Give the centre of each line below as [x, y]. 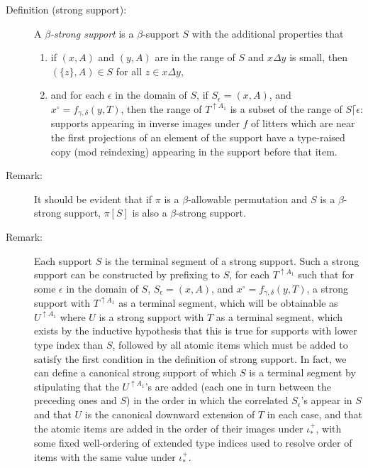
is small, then [318, 57]
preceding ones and [76, 400]
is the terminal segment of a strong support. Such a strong [232, 260]
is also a [150, 213]
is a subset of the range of [286, 108]
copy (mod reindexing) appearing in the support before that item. [194, 151]
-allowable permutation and [248, 198]
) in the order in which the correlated [207, 400]
